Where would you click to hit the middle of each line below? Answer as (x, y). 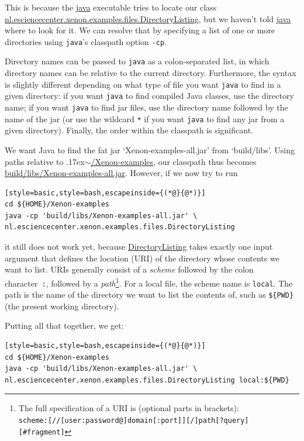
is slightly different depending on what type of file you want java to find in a (143, 84)
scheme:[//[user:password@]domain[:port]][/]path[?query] (134, 420)
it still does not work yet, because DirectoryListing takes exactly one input (139, 247)
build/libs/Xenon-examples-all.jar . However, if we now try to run (121, 173)
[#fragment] (42, 432)
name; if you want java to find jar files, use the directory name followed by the (146, 107)
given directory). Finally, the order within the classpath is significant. (129, 130)
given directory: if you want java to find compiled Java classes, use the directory (149, 96)
